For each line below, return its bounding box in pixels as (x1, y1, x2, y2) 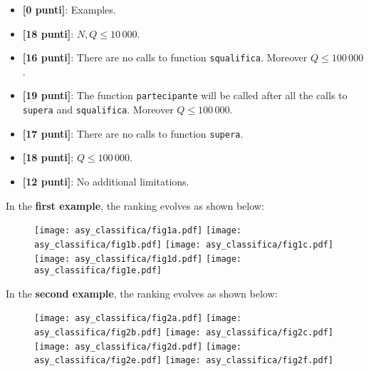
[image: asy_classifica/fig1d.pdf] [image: (34, 253, 242, 264)
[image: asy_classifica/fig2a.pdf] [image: (34, 313, 242, 324)
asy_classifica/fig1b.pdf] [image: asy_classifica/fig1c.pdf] (34, 239, 333, 250)
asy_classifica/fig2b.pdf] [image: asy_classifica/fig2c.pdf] (34, 327, 333, 338)
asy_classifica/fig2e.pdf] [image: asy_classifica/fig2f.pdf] (34, 355, 333, 366)
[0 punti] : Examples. (22, 2, 116, 16)
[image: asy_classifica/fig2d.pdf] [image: (34, 341, 242, 352)
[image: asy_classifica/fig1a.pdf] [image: (34, 225, 242, 236)
